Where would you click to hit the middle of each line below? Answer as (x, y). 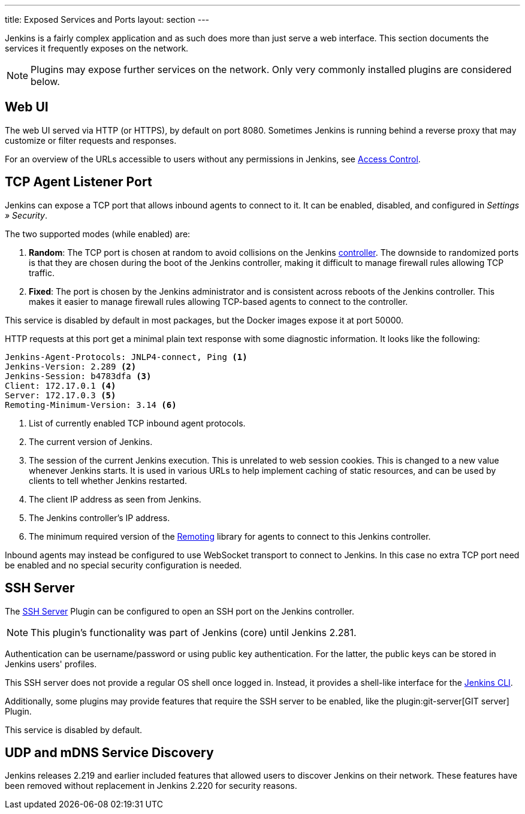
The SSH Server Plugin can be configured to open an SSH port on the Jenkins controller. (179, 611)
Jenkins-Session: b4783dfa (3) (78, 376)
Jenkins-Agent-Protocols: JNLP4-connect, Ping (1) (126, 357)
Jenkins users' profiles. (51, 664)
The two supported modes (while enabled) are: (98, 234)
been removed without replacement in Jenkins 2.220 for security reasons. (151, 786)
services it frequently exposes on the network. (97, 48)
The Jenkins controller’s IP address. (99, 518)
